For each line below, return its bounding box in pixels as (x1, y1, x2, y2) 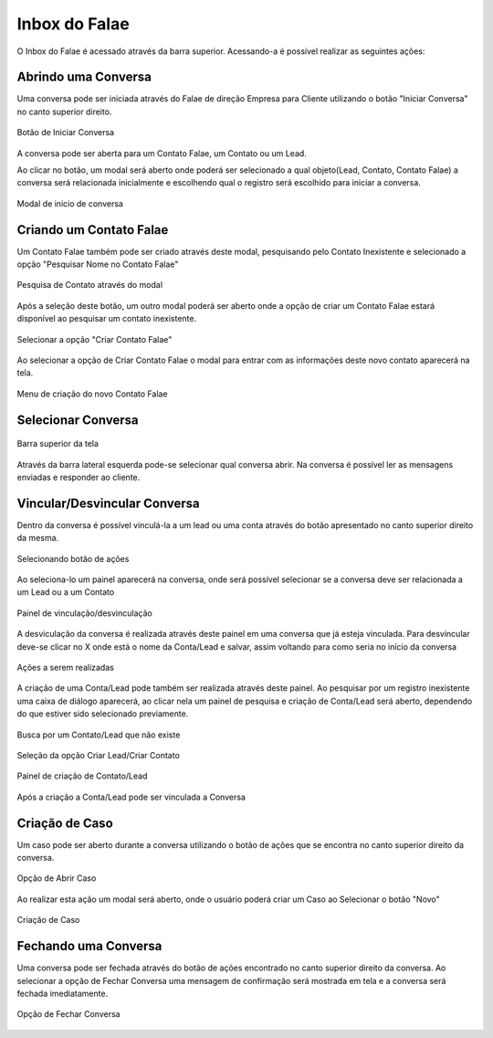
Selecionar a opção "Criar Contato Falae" (16, 334, 173, 344)
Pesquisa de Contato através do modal (16, 280, 163, 291)
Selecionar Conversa (16, 412, 139, 428)
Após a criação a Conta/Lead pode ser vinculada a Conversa (16, 791, 246, 802)
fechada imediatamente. (16, 988, 109, 999)
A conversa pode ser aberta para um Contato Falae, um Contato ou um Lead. (16, 147, 308, 159)
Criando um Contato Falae (16, 222, 169, 238)
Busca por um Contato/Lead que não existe (16, 729, 181, 740)
